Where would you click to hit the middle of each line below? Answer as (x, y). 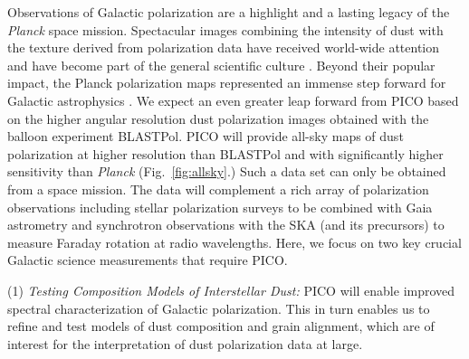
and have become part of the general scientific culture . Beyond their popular (221, 65)
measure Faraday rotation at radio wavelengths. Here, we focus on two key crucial (234, 242)
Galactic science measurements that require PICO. (148, 260)
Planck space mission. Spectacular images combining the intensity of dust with (225, 29)
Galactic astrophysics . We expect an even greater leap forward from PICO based (233, 100)
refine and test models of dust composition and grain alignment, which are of (221, 326)
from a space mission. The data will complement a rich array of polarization (218, 189)
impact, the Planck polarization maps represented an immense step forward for (227, 83)
